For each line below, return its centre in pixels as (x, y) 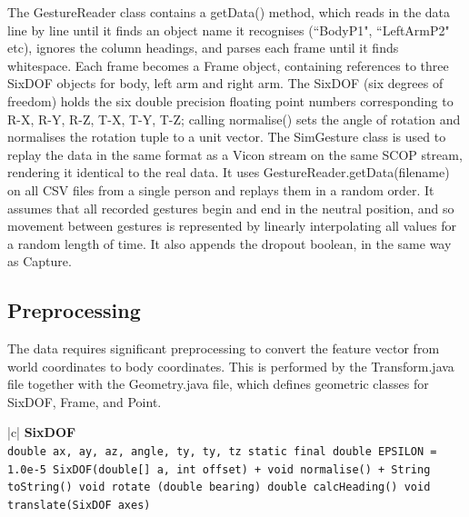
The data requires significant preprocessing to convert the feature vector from (224, 348)
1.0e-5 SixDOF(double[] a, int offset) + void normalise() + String (219, 469)
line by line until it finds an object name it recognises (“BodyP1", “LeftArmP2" (229, 30)
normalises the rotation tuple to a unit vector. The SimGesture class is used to (227, 137)
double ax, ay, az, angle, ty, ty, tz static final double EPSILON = (222, 452)
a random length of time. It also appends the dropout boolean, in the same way (230, 243)
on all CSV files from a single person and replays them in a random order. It (221, 189)
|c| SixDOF (42, 432)
